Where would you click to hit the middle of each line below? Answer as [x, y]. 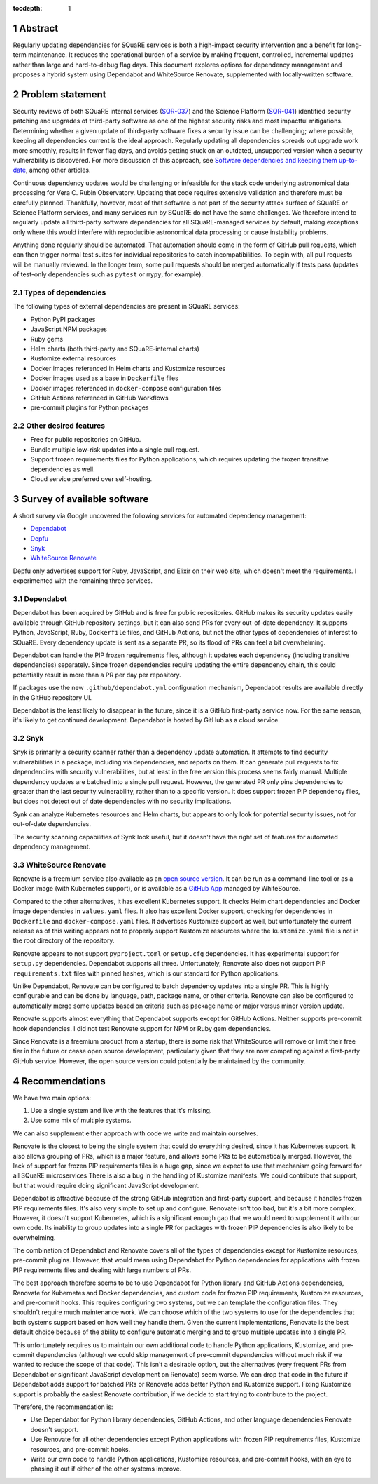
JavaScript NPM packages [69, 329]
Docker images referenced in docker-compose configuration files [126, 388]
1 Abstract [36, 28]
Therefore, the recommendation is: [63, 1407]
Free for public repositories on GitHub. [86, 440]
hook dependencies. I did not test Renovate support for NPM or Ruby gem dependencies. [142, 1028]
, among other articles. [58, 170]
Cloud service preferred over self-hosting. [91, 479]
